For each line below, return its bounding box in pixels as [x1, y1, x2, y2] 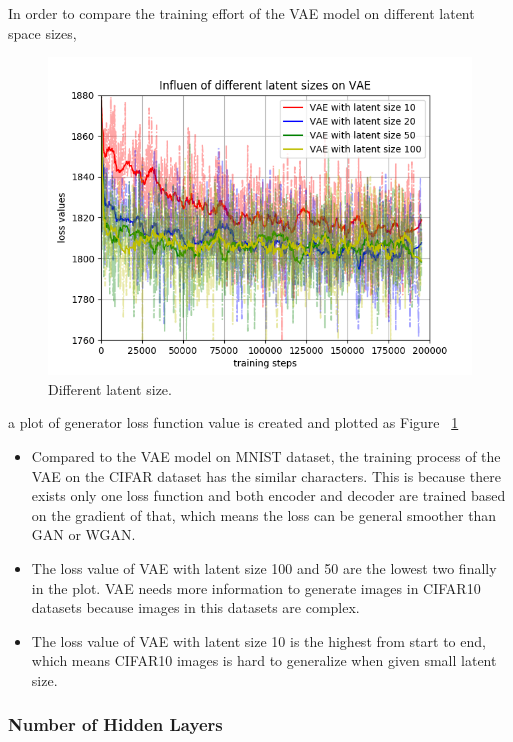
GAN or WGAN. [31, 524, 136, 545]
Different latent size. [48, 378, 172, 399]
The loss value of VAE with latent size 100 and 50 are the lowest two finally [31, 557, 497, 578]
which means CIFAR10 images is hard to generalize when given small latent [31, 650, 497, 671]
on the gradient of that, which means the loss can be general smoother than [31, 504, 497, 525]
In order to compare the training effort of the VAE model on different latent [8, 3, 475, 23]
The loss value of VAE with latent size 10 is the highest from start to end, [31, 630, 486, 651]
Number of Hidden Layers [8, 712, 223, 737]
